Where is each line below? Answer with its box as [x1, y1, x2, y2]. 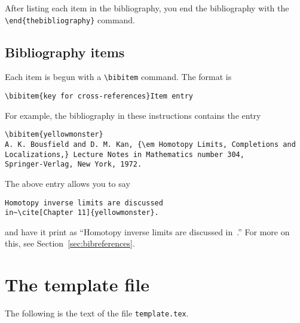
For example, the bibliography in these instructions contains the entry [5, 109, 261, 121]
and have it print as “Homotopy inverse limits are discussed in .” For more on [5, 225, 290, 238]
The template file [5, 272, 149, 297]
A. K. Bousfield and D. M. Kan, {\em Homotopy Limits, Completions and [5, 140, 296, 149]
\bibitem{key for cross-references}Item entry [5, 92, 193, 101]
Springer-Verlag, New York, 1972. [5, 160, 142, 169]
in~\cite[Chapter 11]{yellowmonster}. [5, 208, 159, 217]
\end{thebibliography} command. [5, 13, 136, 26]
